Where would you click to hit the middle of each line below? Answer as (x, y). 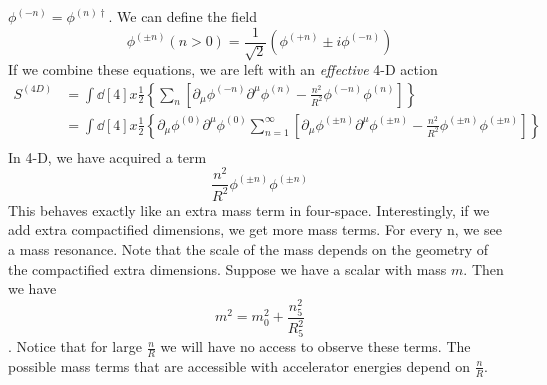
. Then (483, 268)
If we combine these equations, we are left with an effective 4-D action (223, 69)
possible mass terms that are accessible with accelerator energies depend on (239, 365)
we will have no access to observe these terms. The (315, 346)
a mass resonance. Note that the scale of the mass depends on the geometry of (248, 249)
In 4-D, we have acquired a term (107, 156)
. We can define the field (183, 16)
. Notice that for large (75, 346)
